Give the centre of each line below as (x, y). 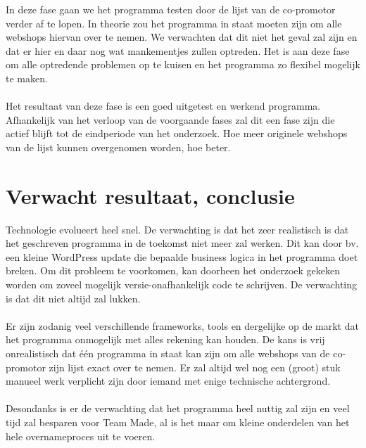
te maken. (27, 78)
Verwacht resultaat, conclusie (150, 195)
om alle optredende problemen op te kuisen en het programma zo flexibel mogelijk (183, 64)
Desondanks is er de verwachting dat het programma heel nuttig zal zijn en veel (178, 408)
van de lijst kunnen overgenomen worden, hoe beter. (118, 147)
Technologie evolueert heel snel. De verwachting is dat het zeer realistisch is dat (177, 229)
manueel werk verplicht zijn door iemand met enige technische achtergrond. (168, 381)
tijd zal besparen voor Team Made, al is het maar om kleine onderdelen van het (178, 422)
